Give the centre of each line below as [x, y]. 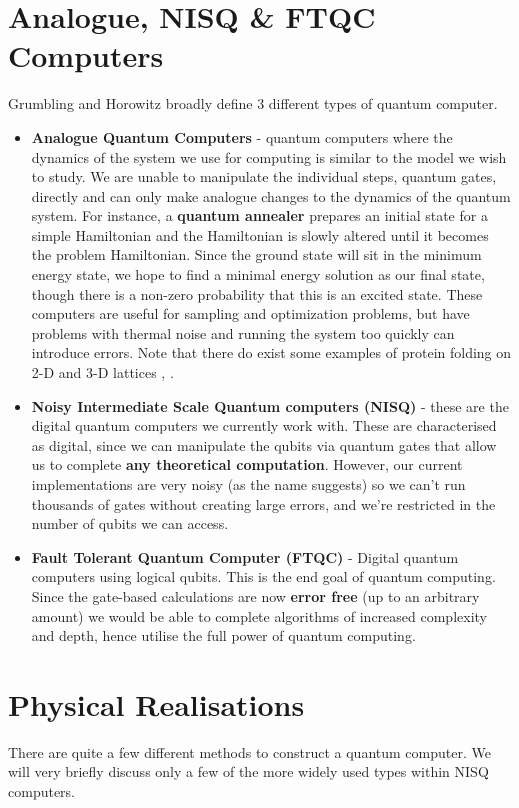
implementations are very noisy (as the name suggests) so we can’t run [248, 484]
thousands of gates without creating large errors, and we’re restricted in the [263, 503]
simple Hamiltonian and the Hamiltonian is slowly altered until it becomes [260, 234]
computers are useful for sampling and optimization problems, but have [250, 313]
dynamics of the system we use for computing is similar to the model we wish [269, 156]
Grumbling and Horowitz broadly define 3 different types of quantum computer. [253, 103]
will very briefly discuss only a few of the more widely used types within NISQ [248, 771]
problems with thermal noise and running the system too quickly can [243, 332]
